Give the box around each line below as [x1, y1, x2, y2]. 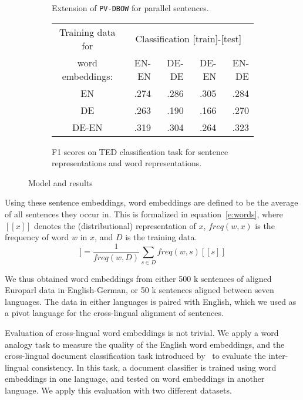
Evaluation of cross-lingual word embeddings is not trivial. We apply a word [5, 326, 279, 338]
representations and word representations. [52, 157, 202, 169]
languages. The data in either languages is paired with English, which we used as [5, 295, 297, 307]
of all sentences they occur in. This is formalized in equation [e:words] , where [5, 208, 283, 220]
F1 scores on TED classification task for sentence [52, 145, 228, 157]
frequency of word [5, 231, 69, 243]
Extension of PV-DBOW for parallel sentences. [52, 2, 209, 14]
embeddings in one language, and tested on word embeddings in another [5, 372, 265, 385]
